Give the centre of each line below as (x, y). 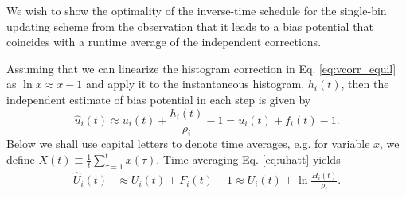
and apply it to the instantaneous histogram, (195, 84)
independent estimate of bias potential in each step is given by (159, 99)
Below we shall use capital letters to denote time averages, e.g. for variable (188, 144)
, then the (365, 84)
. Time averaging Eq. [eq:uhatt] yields (248, 159)
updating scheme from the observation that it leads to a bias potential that (190, 26)
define (21, 159)
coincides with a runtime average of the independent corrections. (164, 42)
